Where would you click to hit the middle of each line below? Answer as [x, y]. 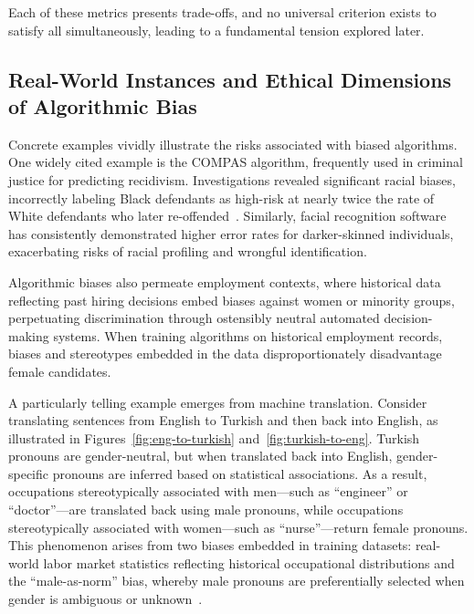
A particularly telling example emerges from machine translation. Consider [218, 402]
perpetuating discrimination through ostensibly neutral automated [194, 318]
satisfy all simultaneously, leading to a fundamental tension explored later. [216, 30]
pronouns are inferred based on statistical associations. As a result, [240, 473]
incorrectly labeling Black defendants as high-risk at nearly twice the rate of [221, 198]
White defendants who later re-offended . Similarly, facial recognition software [227, 216]
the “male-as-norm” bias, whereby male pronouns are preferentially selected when [237, 581]
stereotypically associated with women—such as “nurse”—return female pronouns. [238, 527]
